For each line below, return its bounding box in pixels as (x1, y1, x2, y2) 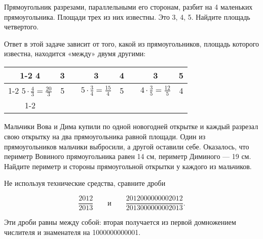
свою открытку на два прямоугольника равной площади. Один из (4, 131, 206, 142)
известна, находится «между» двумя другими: (4, 48, 146, 59)
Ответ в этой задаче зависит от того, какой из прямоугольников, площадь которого (4, 38, 259, 49)
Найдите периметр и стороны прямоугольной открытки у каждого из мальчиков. (4, 161, 252, 171)
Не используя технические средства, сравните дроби (4, 178, 166, 188)
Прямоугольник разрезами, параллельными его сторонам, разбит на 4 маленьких (4, 2, 253, 12)
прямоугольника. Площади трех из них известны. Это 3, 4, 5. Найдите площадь (4, 11, 250, 22)
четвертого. (4, 21, 39, 32)
